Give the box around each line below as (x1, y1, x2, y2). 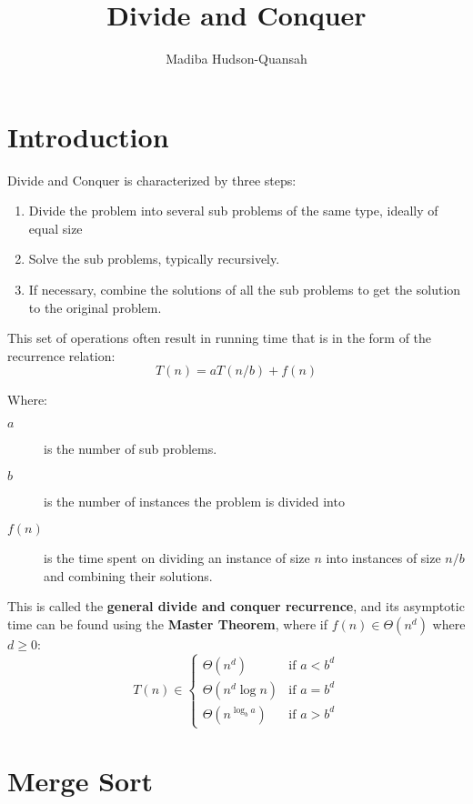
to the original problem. (28, 297, 162, 317)
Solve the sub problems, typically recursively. (28, 249, 280, 268)
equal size (28, 218, 83, 237)
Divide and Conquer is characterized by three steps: (7, 170, 297, 189)
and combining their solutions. (44, 566, 213, 585)
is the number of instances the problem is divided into (44, 491, 345, 510)
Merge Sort (7, 762, 153, 799)
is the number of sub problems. (44, 439, 217, 457)
